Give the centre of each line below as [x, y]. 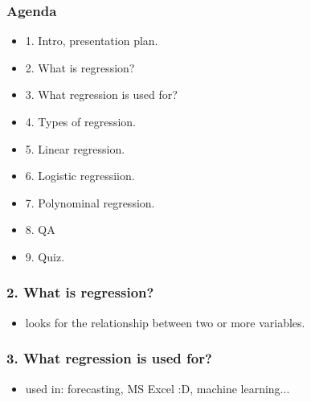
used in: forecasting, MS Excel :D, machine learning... [158, 388]
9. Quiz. [45, 256]
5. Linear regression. [75, 148]
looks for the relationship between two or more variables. [165, 322]
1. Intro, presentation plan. [92, 41]
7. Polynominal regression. [90, 202]
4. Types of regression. [80, 121]
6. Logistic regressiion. [80, 176]
